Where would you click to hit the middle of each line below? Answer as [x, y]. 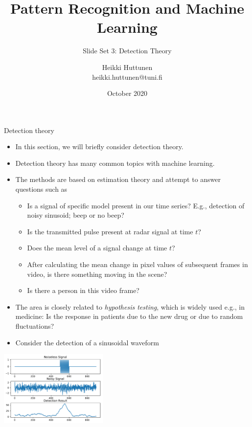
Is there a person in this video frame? [83, 290]
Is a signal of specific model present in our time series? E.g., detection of [136, 205]
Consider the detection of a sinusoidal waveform [87, 342]
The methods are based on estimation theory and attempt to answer [118, 179]
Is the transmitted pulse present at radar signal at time [110, 231]
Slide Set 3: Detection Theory [127, 51]
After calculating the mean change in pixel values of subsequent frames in [137, 264]
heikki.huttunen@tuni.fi [127, 77]
